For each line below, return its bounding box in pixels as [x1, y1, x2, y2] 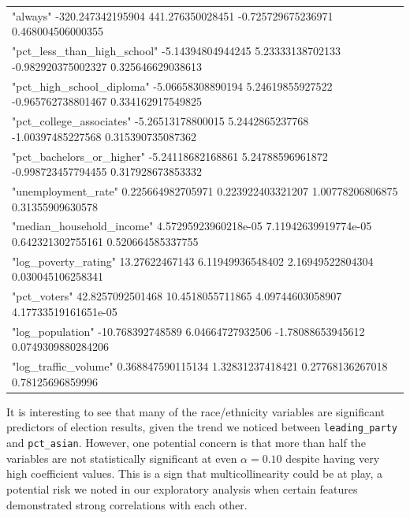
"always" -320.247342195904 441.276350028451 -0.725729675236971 [12, 7, 334, 24]
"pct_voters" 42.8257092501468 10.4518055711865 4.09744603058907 [12, 288, 342, 304]
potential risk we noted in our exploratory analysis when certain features [6, 480, 358, 497]
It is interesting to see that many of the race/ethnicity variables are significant [6, 403, 386, 419]
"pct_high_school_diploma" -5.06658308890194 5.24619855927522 [12, 77, 333, 94]
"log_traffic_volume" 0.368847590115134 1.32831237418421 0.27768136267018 [12, 358, 388, 375]
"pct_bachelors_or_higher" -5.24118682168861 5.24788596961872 [12, 147, 328, 164]
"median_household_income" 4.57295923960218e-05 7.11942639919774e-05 [12, 218, 372, 234]
